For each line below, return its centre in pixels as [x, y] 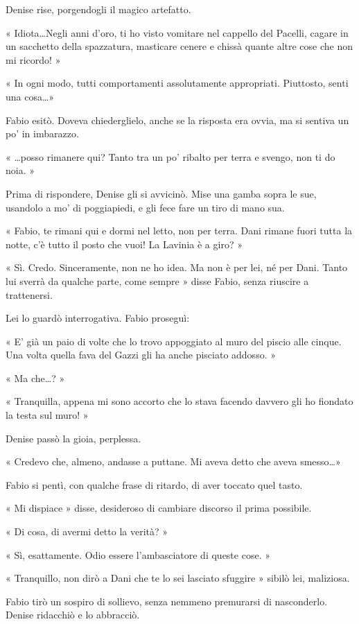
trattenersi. [29, 294]
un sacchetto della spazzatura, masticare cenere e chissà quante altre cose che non [179, 46]
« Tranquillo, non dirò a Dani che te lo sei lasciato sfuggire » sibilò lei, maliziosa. [178, 578]
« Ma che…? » [35, 378]
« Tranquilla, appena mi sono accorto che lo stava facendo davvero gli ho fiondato [179, 401]
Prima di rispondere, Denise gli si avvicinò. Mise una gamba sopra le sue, [161, 193]
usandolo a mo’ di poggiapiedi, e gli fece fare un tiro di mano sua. [145, 207]
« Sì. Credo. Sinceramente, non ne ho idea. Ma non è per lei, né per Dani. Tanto [177, 267]
